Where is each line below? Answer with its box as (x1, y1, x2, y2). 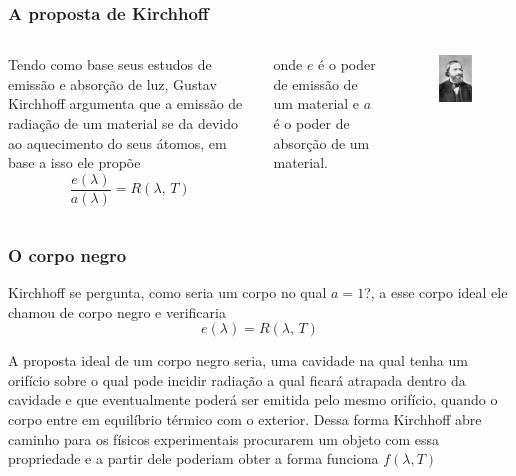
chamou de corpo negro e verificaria (8, 301, 226, 322)
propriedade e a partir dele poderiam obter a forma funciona (8, 448, 379, 469)
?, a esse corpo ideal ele (364, 282, 508, 303)
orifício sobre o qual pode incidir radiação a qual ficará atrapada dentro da (8, 369, 466, 390)
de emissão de (273, 73, 358, 94)
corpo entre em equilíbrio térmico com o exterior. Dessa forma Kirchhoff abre (8, 409, 482, 430)
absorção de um (273, 132, 370, 153)
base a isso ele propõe (8, 152, 141, 173)
